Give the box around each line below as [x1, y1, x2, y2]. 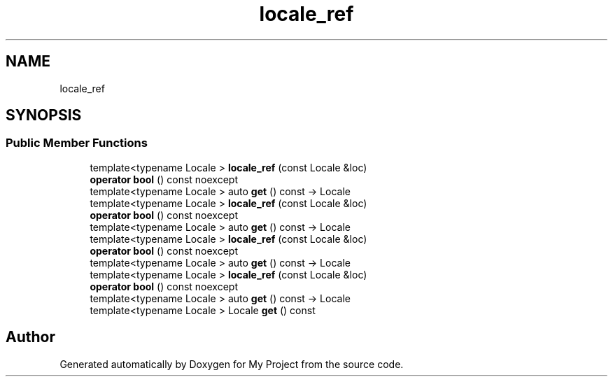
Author [6, 328, 55, 346]
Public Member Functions [6, 136, 148, 150]
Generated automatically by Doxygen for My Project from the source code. [59, 358, 404, 370]
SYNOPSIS [6, 106, 82, 125]
